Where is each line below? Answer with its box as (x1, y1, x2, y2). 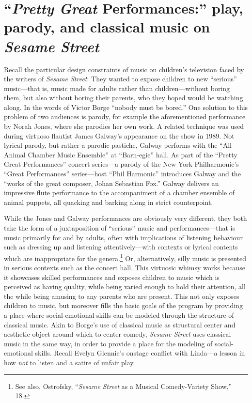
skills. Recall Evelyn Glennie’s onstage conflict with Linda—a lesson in (35, 348, 245, 358)
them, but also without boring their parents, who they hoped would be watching (4, 93, 243, 103)
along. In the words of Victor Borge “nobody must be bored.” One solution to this (4, 102, 248, 112)
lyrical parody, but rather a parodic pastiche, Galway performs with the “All (4, 140, 232, 150)
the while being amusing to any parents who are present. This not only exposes (4, 291, 239, 301)
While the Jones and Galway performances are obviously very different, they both (4, 213, 247, 223)
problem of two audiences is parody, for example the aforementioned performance (4, 111, 246, 122)
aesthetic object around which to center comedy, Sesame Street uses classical (4, 329, 231, 339)
